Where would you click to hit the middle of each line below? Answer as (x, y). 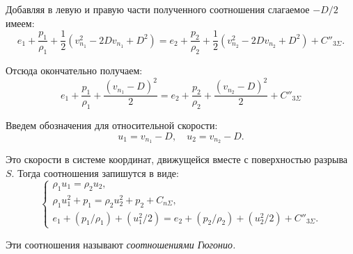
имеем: (20, 23)
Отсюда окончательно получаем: (74, 70)
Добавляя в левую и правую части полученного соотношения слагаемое (158, 9)
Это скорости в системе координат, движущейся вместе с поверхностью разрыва (177, 159)
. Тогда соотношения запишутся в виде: (95, 173)
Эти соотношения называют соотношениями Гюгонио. (121, 244)
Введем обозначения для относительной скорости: (112, 125)
